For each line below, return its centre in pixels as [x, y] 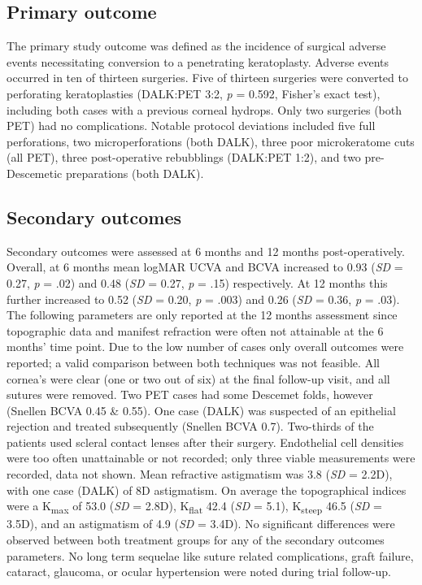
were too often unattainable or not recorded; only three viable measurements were [211, 458]
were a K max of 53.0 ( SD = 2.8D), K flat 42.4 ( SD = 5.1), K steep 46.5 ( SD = [194, 507]
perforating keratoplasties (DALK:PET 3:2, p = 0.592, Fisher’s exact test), [194, 93]
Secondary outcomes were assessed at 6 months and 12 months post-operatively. [206, 251]
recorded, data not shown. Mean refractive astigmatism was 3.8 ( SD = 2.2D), [200, 474]
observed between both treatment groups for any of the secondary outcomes [196, 539]
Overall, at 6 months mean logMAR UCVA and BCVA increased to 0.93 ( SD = [205, 267]
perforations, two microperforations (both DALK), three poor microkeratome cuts [211, 141]
